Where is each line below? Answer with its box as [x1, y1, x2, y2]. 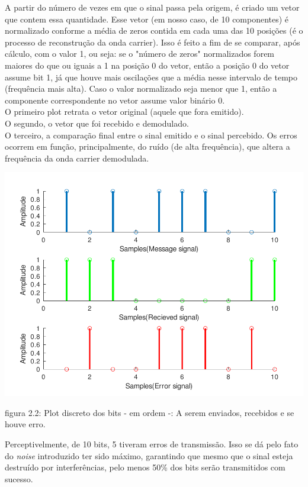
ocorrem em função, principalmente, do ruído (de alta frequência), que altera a [5, 140, 290, 153]
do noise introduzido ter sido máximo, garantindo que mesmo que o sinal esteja [5, 449, 293, 462]
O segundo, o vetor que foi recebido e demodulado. [5, 117, 189, 129]
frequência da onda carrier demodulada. [5, 151, 149, 164]
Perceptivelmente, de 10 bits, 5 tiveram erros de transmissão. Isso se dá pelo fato [5, 437, 299, 450]
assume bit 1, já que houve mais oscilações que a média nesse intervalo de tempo [5, 70, 297, 83]
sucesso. [5, 472, 33, 485]
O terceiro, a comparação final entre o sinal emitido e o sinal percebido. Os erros [5, 128, 297, 141]
